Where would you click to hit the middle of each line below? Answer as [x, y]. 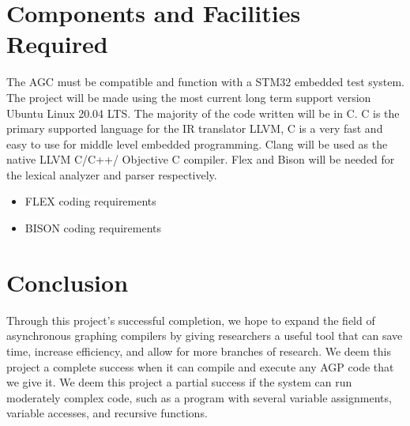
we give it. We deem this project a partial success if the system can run [179, 382]
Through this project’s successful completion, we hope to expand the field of [191, 320]
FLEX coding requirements [90, 201]
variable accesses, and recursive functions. [107, 413]
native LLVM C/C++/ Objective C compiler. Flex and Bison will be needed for [201, 159]
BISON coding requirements [93, 228]
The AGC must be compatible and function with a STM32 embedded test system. [205, 82]
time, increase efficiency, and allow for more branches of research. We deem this [199, 351]
